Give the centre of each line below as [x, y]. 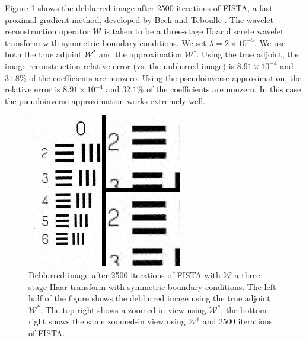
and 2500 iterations [238, 321]
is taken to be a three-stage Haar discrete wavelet [194, 31]
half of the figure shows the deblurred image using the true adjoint [149, 298]
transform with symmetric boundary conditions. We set [106, 42]
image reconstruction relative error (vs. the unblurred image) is [120, 65]
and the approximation [141, 54]
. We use [270, 42]
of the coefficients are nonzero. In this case [224, 89]
